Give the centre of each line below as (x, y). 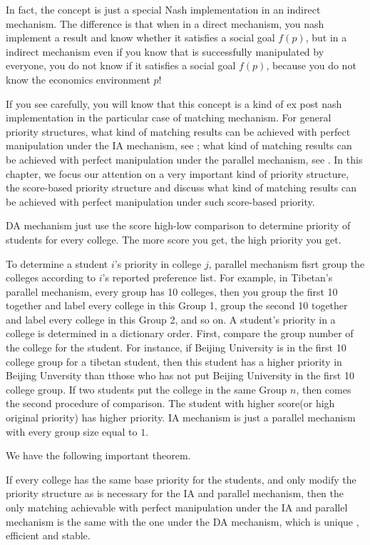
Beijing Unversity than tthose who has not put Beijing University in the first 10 (180, 375)
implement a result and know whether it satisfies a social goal (140, 37)
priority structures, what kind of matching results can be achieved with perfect (178, 131)
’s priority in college (158, 263)
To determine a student (57, 263)
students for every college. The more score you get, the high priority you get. (174, 239)
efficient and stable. (48, 535)
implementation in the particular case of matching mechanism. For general (169, 117)
